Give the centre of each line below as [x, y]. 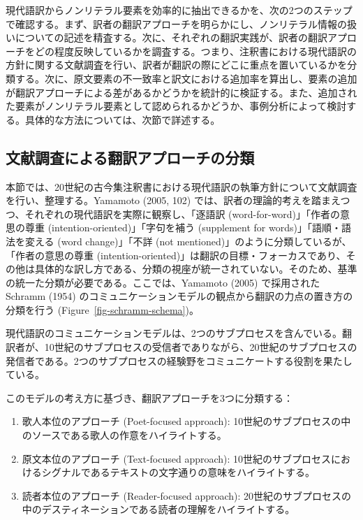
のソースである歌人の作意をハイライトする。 [124, 435]
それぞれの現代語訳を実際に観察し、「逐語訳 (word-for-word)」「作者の [183, 214]
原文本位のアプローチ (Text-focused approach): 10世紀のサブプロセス [177, 458]
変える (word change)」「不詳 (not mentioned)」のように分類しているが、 [188, 241]
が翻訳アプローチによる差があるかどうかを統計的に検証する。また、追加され [181, 92]
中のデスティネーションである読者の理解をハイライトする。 [158, 509]
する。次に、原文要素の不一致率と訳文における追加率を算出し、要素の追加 [186, 78]
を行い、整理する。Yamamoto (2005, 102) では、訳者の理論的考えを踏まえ [173, 200]
